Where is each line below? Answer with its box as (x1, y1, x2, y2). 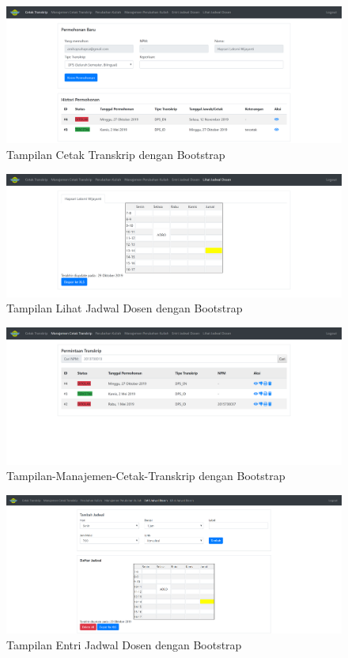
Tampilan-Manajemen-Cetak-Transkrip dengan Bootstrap (6, 467, 286, 484)
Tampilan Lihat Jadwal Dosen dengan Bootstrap (6, 300, 243, 316)
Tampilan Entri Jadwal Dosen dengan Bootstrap (6, 636, 242, 652)
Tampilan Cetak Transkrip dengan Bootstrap (6, 146, 225, 163)
